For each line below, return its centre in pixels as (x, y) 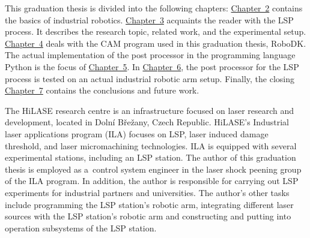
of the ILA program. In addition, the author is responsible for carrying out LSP (152, 181)
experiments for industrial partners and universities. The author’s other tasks (147, 192)
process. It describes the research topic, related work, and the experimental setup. (156, 31)
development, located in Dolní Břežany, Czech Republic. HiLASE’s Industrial (147, 122)
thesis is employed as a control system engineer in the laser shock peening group (153, 169)
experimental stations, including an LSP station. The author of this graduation (150, 157)
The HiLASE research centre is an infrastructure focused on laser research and (150, 110)
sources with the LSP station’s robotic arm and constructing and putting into (148, 216)
